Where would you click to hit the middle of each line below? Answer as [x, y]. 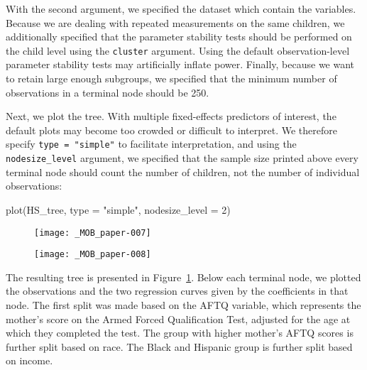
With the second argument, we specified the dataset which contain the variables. [181, 9]
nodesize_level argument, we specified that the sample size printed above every [182, 158]
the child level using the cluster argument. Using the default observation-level [178, 50]
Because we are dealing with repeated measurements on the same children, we [175, 22]
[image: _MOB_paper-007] [93, 233]
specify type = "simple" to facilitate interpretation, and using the [151, 144]
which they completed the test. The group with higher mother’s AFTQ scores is [180, 333]
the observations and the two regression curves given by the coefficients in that [177, 291]
